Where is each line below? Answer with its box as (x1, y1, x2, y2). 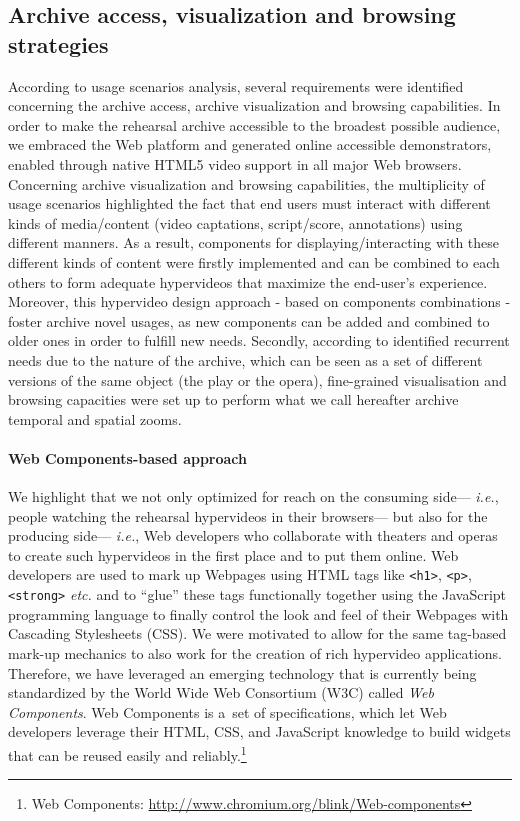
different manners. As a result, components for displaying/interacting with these (8, 232, 500, 253)
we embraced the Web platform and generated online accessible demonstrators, (8, 134, 492, 155)
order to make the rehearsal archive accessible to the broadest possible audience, (8, 114, 501, 135)
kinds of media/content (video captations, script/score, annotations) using (8, 212, 463, 233)
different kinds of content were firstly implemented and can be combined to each (8, 251, 500, 272)
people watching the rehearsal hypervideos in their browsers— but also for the (8, 505, 488, 526)
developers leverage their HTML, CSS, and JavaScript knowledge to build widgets (8, 721, 511, 742)
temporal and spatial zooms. (8, 408, 182, 429)
